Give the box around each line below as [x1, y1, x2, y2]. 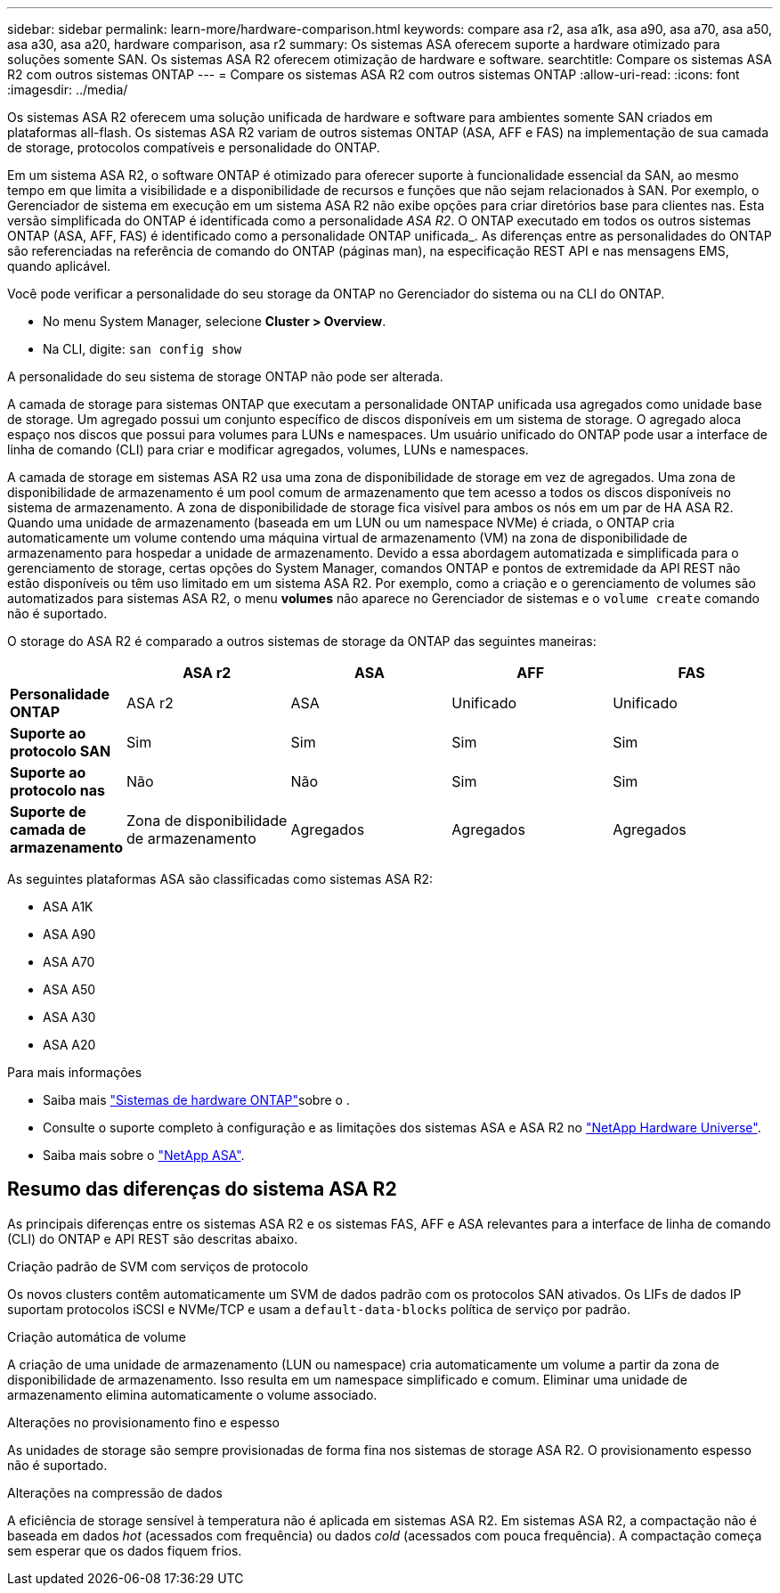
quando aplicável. [7, 258, 111, 274]
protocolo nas [10, 781, 105, 799]
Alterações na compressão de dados [7, 1484, 223, 1500]
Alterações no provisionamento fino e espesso [7, 1414, 280, 1430]
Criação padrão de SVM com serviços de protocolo [7, 1258, 309, 1274]
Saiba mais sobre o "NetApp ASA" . [43, 1148, 245, 1163]
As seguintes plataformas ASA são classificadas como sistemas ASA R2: [7, 871, 434, 886]
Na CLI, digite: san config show [43, 341, 242, 356]
